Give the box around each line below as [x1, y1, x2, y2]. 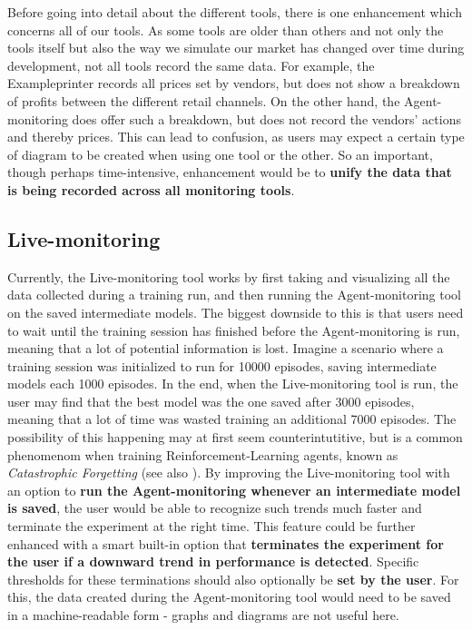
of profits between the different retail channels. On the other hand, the [7, 91, 400, 110]
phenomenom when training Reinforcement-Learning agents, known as [7, 445, 398, 464]
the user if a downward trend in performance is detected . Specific [7, 552, 419, 571]
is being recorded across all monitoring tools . [7, 180, 295, 199]
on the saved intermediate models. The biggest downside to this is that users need [7, 302, 464, 321]
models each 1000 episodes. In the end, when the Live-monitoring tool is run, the [7, 374, 458, 393]
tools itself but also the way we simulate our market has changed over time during [7, 38, 465, 57]
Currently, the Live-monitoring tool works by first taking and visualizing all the [7, 267, 450, 286]
